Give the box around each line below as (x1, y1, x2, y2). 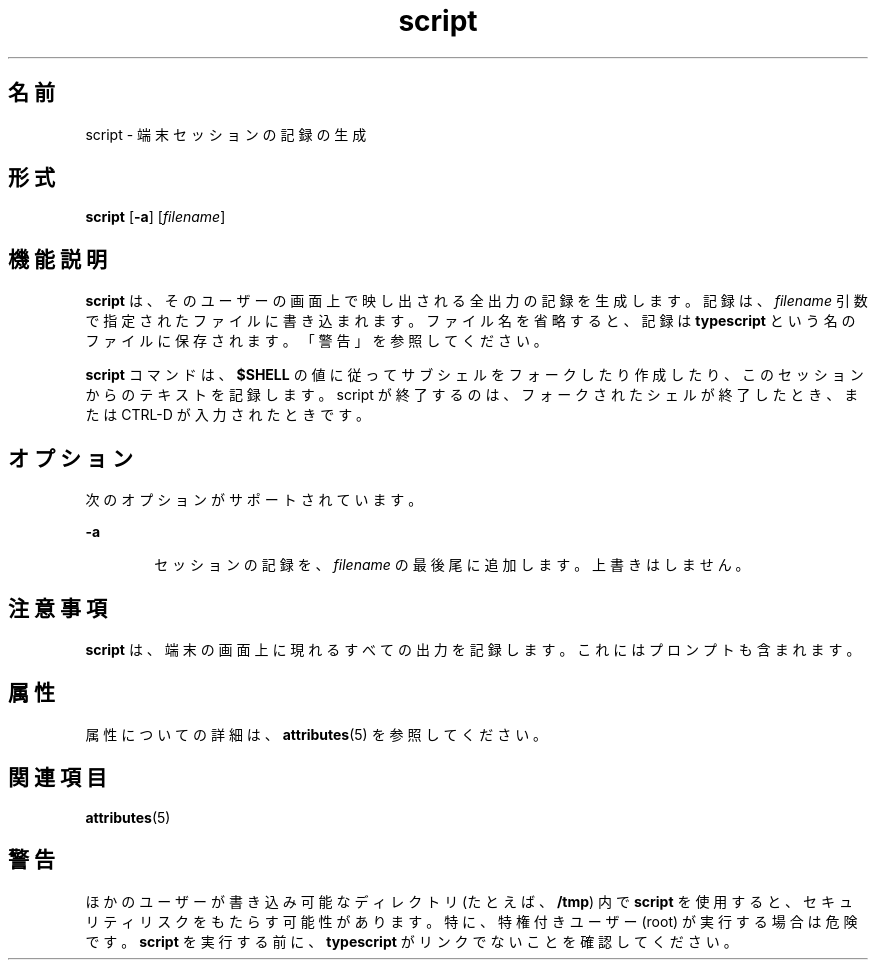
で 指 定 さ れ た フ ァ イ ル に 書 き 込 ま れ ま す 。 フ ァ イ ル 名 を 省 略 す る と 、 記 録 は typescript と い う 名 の (85, 312, 856, 330)
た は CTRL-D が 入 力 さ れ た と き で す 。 (85, 406, 371, 424)
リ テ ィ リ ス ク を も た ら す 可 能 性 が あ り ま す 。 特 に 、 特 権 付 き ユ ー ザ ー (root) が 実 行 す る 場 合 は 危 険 (85, 912, 858, 930)
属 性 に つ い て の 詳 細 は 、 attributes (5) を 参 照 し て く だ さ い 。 (85, 725, 548, 743)
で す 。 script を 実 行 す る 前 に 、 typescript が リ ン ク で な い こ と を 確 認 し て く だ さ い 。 (85, 932, 738, 950)
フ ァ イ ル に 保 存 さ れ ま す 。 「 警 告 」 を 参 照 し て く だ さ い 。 (85, 332, 548, 350)
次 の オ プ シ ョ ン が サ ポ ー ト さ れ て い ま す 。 (85, 491, 423, 509)
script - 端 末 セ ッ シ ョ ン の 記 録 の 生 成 (85, 125, 367, 143)
